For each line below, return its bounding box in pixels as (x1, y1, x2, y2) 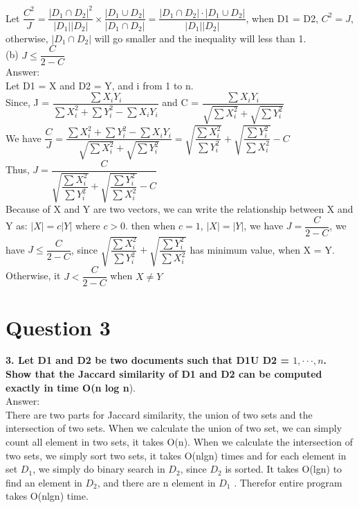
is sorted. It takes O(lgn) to (225, 462, 342, 476)
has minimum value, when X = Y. (190, 242, 335, 256)
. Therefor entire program (234, 475, 342, 489)
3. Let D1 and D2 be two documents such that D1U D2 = (6, 353, 289, 367)
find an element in (6, 475, 82, 489)
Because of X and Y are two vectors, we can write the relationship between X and (6, 202, 353, 216)
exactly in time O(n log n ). (6, 380, 136, 394)
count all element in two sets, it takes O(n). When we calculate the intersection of (6, 435, 353, 448)
